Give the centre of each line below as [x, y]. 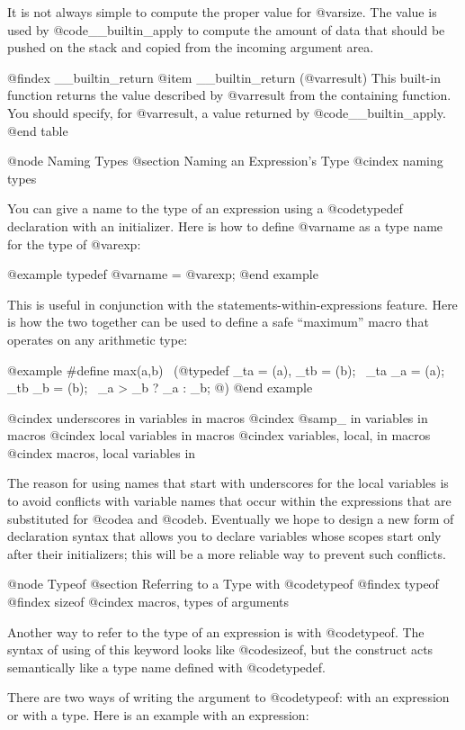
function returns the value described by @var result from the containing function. [229, 95]
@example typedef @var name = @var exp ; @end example [163, 274]
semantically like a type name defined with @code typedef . [166, 667]
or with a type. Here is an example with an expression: [158, 715]
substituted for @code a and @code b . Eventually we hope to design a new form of [231, 518]
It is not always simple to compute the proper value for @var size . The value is [222, 12]
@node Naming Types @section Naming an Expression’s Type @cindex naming [225, 161]
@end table [38, 130]
